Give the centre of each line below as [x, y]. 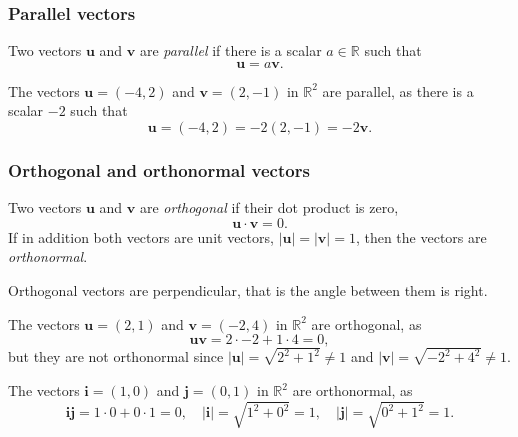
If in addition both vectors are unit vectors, [141, 236]
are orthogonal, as [366, 323]
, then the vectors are [421, 236]
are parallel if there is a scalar [230, 50]
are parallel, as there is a [398, 90]
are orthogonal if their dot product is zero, [269, 207]
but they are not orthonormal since [116, 356]
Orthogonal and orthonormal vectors [159, 169]
